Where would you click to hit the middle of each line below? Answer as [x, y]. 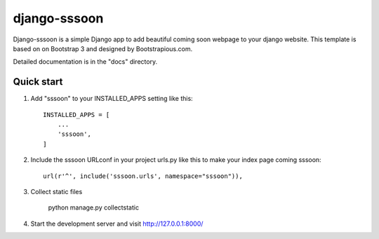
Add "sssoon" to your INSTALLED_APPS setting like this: [112, 99]
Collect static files [56, 191]
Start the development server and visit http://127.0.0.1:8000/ [117, 224]
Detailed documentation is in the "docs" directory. [85, 62]
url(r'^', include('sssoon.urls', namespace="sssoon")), [143, 176]
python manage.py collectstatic [94, 207]
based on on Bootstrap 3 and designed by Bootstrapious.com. [103, 48]
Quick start [38, 82]
